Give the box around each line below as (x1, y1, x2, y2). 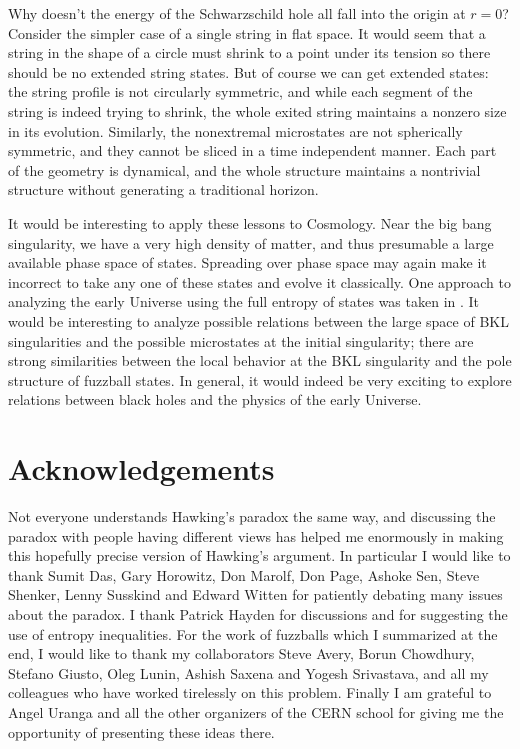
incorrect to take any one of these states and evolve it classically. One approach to (8, 271, 511, 292)
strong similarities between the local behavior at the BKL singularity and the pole (8, 350, 512, 371)
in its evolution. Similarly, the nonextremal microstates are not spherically (8, 120, 463, 141)
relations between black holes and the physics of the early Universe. (8, 389, 422, 410)
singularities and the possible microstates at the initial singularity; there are (8, 330, 474, 351)
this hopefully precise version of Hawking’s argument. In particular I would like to (8, 545, 511, 566)
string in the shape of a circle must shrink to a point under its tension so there (8, 42, 491, 63)
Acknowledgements (8, 448, 275, 489)
